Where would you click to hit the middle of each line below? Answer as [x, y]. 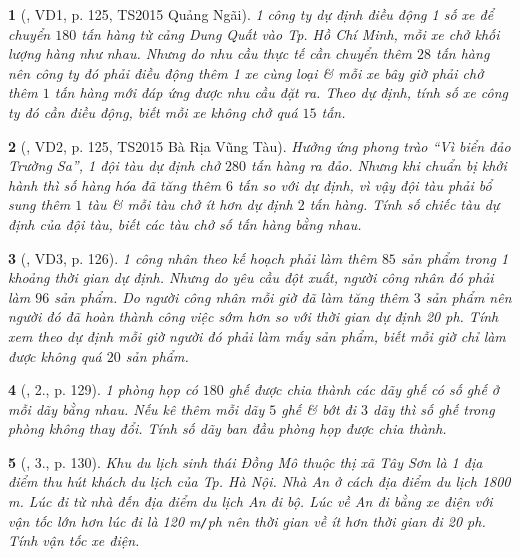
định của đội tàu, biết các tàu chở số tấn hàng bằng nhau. [185, 223]
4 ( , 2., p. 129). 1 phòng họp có [103, 389]
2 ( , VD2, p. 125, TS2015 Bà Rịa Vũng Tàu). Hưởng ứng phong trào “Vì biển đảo [259, 145]
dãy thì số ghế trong [434, 408]
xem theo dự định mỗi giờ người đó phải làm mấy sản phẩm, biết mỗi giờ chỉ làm [257, 335]
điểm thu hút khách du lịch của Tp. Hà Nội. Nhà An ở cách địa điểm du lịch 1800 [259, 481]
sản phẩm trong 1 [454, 257]
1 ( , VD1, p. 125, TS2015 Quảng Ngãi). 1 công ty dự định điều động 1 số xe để [251, 14]
